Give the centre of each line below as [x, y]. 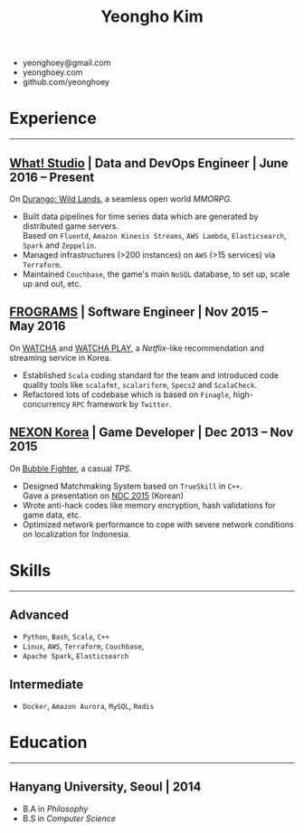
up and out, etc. [52, 283]
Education [48, 743]
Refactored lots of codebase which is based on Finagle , [127, 394]
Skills [30, 570]
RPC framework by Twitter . [122, 403]
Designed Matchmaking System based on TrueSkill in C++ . [132, 486]
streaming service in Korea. [61, 357]
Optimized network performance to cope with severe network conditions [158, 524]
